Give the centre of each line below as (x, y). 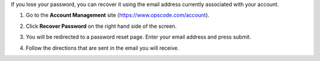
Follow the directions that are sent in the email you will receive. (102, 48)
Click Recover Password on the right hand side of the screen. (101, 26)
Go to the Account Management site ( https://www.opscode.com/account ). (118, 15)
